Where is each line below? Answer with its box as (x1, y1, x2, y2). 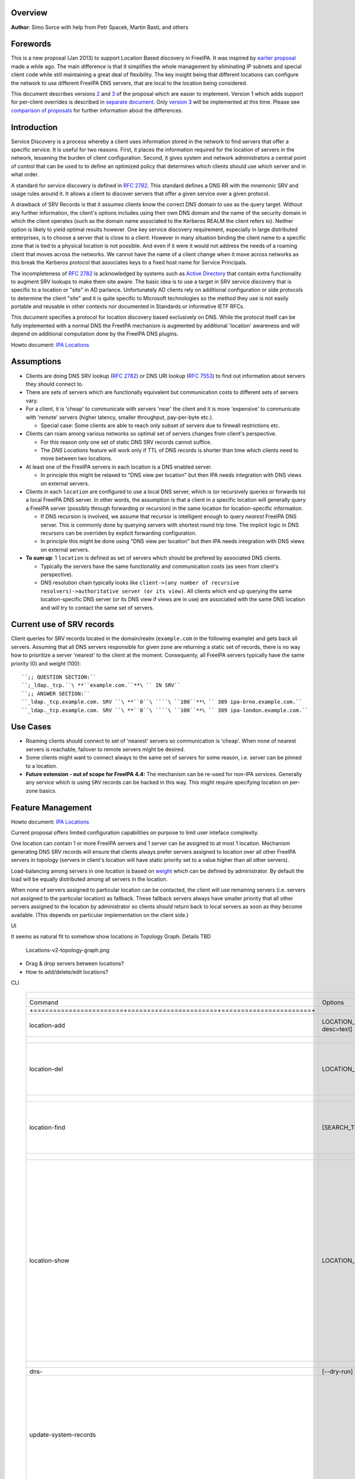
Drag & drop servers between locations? (25, 960, 124, 967)
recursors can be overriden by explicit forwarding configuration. (40, 529, 197, 537)
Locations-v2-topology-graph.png (25, 947, 109, 954)
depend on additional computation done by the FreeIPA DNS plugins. (11, 330, 179, 337)
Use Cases (11, 722, 51, 732)
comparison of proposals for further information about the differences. (11, 106, 183, 114)
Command (29, 999, 59, 1007)
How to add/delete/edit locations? (25, 968, 109, 976)
